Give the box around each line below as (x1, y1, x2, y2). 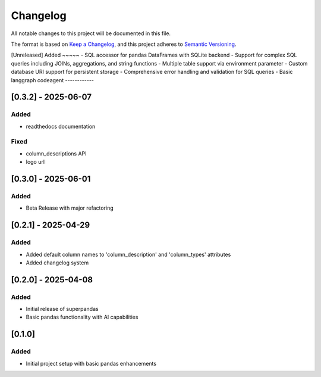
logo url (26, 158, 45, 166)
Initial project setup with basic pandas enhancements (26, 360, 157, 367)
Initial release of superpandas (26, 306, 99, 313)
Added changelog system (26, 259, 89, 266)
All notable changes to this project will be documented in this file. (11, 30, 171, 37)
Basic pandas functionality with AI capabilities (26, 313, 139, 321)
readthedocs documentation (26, 123, 96, 130)
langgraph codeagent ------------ (11, 76, 95, 83)
